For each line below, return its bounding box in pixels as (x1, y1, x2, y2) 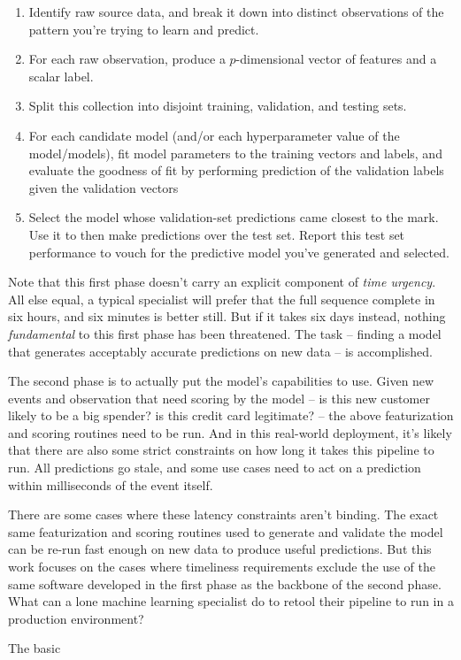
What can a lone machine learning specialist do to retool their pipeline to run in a (8, 592, 454, 610)
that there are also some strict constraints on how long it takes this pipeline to (8, 441, 434, 459)
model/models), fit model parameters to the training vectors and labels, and (28, 143, 442, 162)
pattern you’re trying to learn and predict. (28, 19, 259, 38)
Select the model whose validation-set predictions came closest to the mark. (28, 208, 439, 226)
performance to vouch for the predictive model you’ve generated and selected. (28, 242, 449, 261)
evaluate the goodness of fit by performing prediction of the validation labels (28, 161, 444, 180)
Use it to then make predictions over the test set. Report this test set (28, 225, 405, 243)
